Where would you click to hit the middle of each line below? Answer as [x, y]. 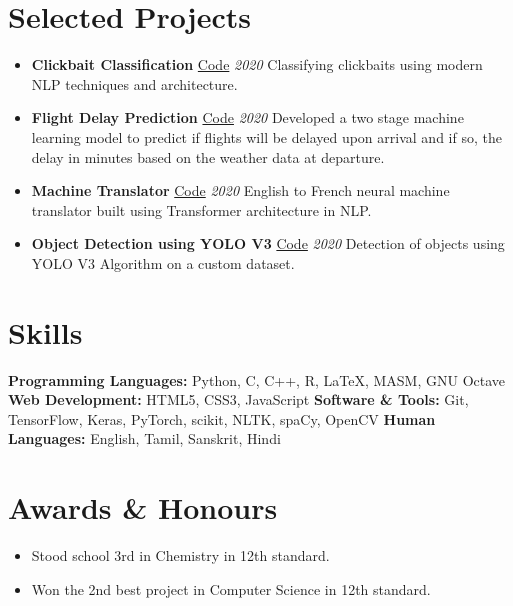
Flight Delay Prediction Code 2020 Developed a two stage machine [247, 117]
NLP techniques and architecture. [134, 83]
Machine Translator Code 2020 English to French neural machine [240, 190]
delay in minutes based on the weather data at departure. [208, 156]
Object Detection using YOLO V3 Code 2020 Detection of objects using [268, 243]
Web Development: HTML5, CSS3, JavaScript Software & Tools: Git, [238, 399]
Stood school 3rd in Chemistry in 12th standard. [180, 555]
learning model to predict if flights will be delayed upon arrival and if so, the [266, 136]
